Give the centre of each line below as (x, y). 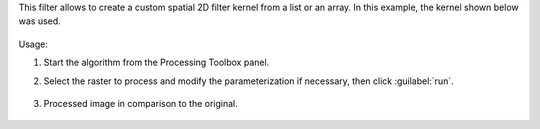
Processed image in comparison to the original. (141, 103)
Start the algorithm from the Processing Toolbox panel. (156, 62)
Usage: (33, 44)
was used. (40, 21)
